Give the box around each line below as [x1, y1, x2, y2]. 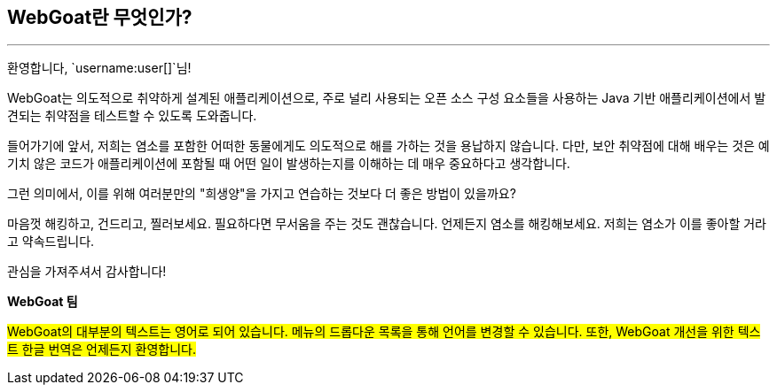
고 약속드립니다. [7, 234, 95, 250]
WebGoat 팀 [7, 294, 78, 310]
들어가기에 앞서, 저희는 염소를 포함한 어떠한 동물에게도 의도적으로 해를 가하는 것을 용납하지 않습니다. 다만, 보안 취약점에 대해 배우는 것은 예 [7, 138, 770, 154]
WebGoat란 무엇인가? [7, 6, 192, 28]
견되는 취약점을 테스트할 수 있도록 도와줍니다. [7, 108, 257, 124]
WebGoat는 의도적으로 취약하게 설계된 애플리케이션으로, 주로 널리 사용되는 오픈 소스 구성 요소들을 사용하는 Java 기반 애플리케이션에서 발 [7, 90, 766, 106]
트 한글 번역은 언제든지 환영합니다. [7, 342, 196, 357]
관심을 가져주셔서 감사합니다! [7, 264, 167, 280]
